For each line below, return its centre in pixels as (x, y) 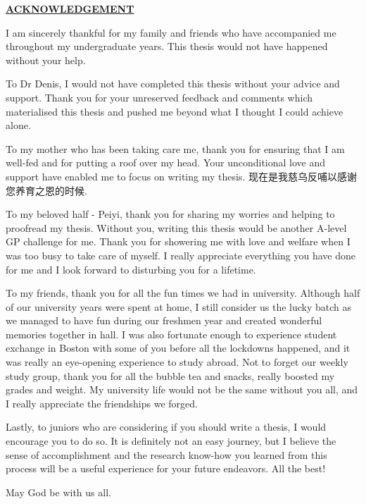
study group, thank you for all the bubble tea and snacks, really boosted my (170, 375)
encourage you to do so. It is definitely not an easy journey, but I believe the (171, 441)
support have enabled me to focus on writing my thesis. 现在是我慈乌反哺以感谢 (181, 176)
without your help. (46, 60)
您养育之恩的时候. (46, 190)
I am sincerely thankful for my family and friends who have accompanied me (171, 32)
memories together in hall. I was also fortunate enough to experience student (171, 334)
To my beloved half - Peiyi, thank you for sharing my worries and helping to (170, 214)
